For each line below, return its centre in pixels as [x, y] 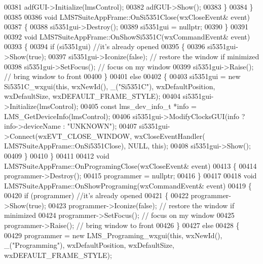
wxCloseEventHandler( [170, 136]
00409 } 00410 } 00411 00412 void [57, 155]
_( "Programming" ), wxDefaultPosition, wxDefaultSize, [89, 245]
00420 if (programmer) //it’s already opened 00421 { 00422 [96, 195]
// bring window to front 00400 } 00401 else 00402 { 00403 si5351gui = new [122, 76]
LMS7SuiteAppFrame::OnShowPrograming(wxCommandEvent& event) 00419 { [128, 185]
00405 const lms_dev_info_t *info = [139, 106]
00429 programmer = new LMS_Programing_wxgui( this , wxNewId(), [113, 235]
